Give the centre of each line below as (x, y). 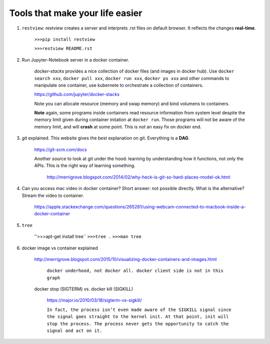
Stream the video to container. (53, 195)
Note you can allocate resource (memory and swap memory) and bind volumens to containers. (132, 103)
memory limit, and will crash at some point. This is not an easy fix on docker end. (118, 126)
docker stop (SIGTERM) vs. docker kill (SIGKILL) (84, 289)
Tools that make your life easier (76, 13)
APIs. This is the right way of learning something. (85, 165)
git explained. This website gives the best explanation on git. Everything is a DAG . (106, 138)
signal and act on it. (74, 331)
